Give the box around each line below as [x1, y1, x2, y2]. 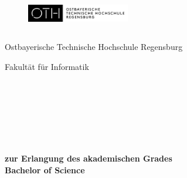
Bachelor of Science [5, 164, 85, 176]
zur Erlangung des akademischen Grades [5, 152, 172, 164]
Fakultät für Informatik [5, 60, 89, 72]
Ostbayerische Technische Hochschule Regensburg [5, 41, 183, 53]
